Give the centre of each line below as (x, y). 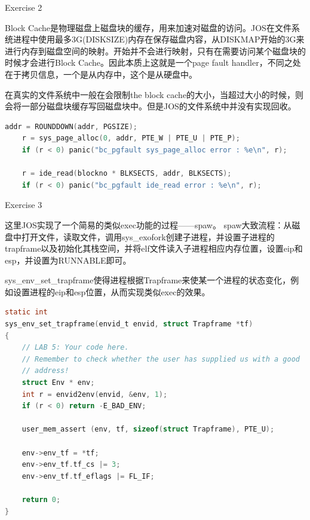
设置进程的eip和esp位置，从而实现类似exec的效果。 (111, 291)
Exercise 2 (24, 7)
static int (26, 312)
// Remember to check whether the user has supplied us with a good (161, 359)
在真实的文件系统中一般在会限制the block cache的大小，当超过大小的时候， (150, 94)
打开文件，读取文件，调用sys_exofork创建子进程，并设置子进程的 (148, 236)
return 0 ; (41, 499)
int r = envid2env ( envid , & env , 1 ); (95, 394)
